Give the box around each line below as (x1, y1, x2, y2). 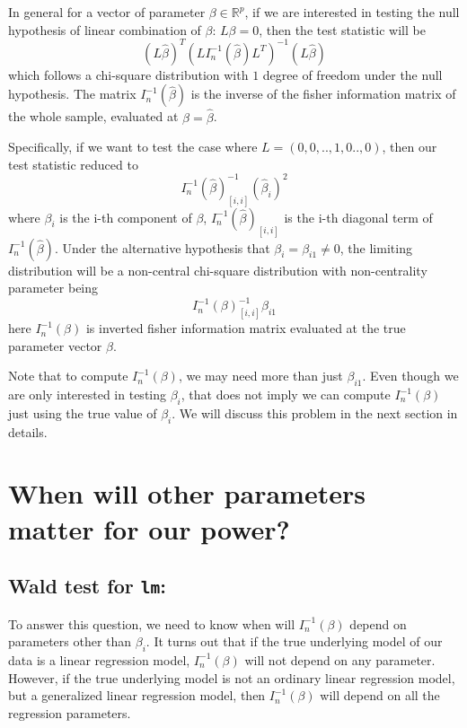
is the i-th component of (59, 207, 192, 226)
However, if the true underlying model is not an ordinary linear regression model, (8, 668, 455, 687)
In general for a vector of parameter (8, 3, 206, 21)
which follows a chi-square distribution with (8, 65, 249, 83)
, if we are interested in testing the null (244, 3, 460, 21)
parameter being (8, 278, 99, 297)
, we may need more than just (178, 366, 343, 385)
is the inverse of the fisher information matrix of (190, 84, 456, 103)
